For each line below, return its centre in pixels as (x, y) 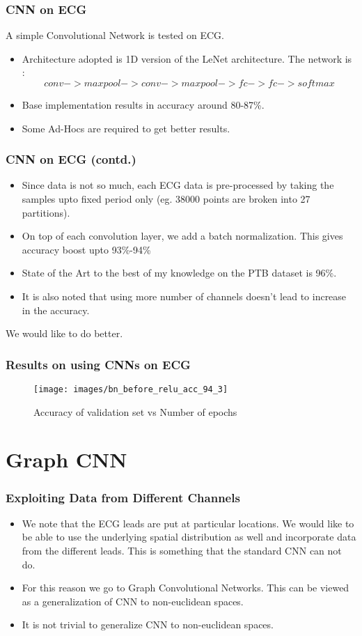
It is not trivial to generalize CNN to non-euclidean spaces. (148, 625)
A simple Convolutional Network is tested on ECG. (115, 35)
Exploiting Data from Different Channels (123, 497)
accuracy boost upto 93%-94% (86, 249)
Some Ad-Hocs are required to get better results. (126, 128)
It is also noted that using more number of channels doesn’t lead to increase (184, 296)
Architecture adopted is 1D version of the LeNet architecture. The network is (187, 58)
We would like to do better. (64, 333)
